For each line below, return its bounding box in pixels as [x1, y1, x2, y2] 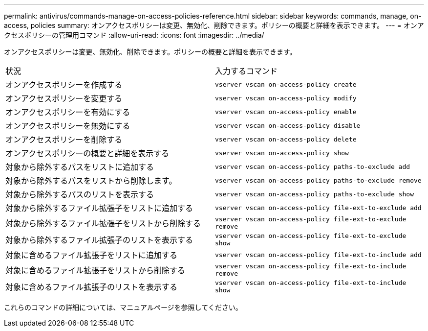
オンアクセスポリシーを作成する [5, 80, 123, 90]
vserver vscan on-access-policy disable [215, 121, 361, 129]
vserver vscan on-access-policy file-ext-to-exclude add [215, 204, 422, 212]
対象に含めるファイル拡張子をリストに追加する [5, 250, 178, 260]
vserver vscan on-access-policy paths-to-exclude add [215, 163, 410, 170]
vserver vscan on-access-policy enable [215, 108, 357, 116]
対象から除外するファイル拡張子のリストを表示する [5, 235, 193, 245]
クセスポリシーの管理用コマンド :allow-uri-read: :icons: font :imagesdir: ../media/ [4, 31, 264, 39]
